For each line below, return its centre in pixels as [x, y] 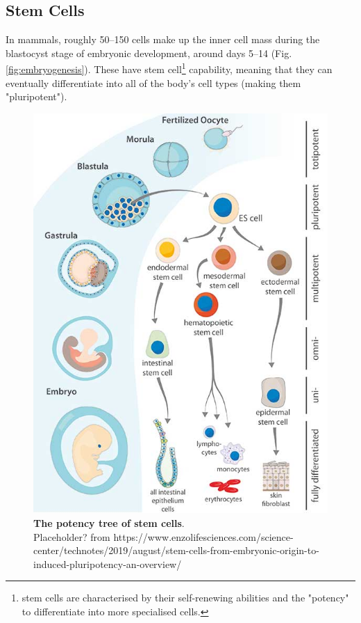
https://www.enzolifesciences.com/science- [203, 536]
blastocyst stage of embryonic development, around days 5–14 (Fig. [149, 53]
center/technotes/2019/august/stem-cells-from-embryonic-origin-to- [176, 550]
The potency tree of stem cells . [109, 523]
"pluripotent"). [36, 96]
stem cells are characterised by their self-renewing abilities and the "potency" [185, 598]
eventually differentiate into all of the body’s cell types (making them [153, 82]
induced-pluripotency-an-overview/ [108, 563]
